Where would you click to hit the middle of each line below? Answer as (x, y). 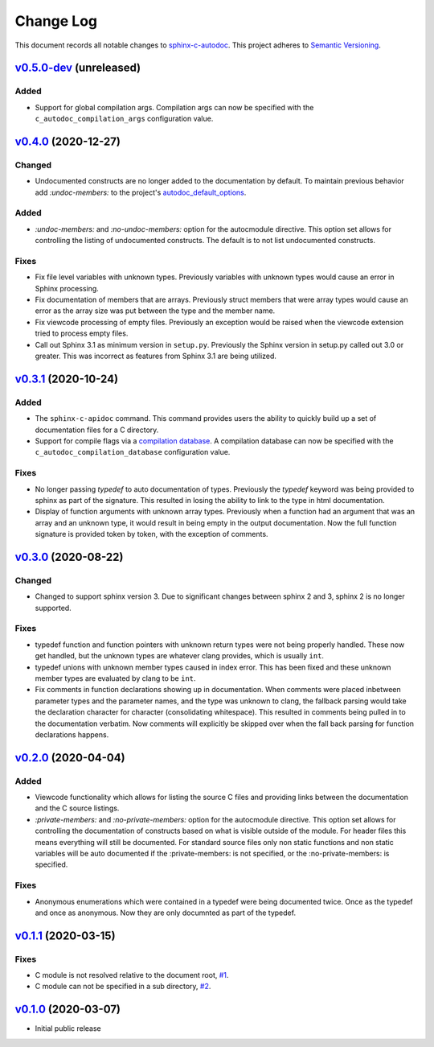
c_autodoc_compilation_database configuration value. (133, 452)
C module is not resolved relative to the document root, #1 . (132, 975)
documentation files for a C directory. (97, 430)
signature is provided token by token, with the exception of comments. (151, 534)
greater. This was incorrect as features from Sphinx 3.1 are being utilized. (156, 356)
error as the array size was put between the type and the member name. (155, 311)
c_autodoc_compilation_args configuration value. (124, 119)
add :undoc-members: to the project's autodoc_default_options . (141, 192)
